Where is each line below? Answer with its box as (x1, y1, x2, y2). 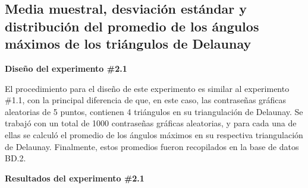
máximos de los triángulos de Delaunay (5, 34, 252, 53)
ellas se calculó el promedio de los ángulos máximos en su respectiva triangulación (5, 128, 303, 141)
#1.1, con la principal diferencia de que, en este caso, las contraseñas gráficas (5, 94, 287, 106)
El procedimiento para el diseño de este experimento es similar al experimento (5, 82, 290, 94)
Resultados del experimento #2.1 (5, 171, 144, 184)
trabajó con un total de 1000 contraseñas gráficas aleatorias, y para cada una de (5, 117, 297, 129)
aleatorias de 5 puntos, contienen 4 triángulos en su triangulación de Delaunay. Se (5, 105, 303, 117)
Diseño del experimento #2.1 (5, 62, 127, 74)
